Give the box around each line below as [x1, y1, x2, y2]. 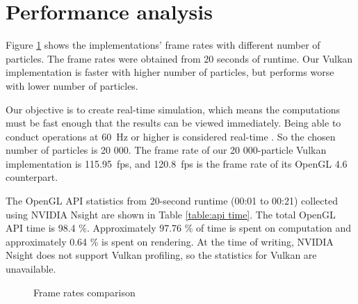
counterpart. [6, 170, 58, 184]
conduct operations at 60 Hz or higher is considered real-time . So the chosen [6, 129, 336, 143]
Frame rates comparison [33, 285, 136, 299]
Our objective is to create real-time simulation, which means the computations [6, 102, 341, 116]
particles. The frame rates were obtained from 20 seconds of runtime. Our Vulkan [6, 51, 353, 65]
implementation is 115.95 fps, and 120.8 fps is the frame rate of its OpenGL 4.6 [6, 156, 348, 170]
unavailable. [6, 262, 56, 276]
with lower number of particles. [6, 78, 138, 93]
